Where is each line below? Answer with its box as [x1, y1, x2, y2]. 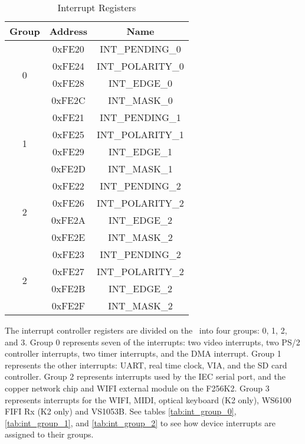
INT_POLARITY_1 [97, 128, 184, 141]
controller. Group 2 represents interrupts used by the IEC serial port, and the [5, 370, 286, 383]
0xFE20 [53, 42, 84, 56]
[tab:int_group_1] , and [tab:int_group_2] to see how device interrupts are [5, 416, 276, 429]
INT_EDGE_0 [109, 76, 172, 90]
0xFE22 [53, 179, 84, 192]
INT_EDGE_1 [109, 145, 172, 158]
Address [49, 24, 88, 38]
